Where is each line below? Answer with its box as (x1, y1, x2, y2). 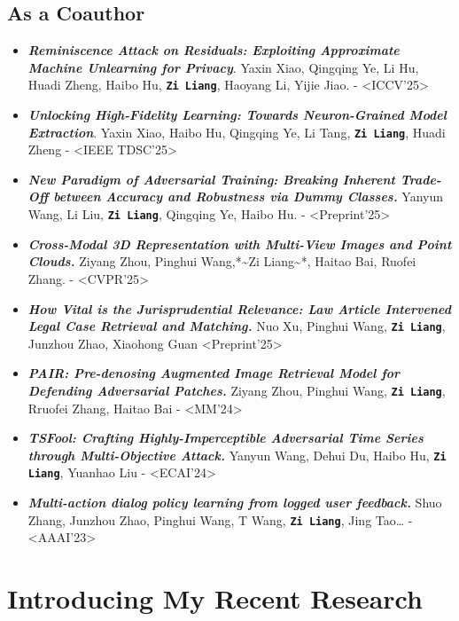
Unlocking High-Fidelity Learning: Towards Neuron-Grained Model (27, 106, 447, 124)
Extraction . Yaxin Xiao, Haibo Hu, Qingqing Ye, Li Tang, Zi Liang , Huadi (27, 122, 446, 141)
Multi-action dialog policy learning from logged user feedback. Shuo (27, 493, 442, 512)
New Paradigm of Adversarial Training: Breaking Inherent (27, 169, 395, 188)
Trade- (400, 169, 441, 188)
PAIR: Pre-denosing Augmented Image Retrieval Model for (27, 364, 401, 382)
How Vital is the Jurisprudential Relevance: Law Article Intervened (27, 299, 451, 318)
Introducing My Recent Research (7, 580, 423, 617)
